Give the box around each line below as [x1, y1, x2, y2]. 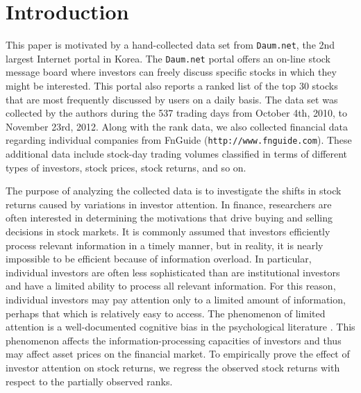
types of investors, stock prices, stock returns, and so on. [6, 160, 246, 174]
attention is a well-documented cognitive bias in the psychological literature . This [6, 319, 355, 334]
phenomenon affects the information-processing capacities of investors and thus [6, 333, 342, 347]
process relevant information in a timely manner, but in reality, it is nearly [6, 237, 324, 252]
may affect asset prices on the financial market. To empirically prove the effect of [6, 346, 350, 361]
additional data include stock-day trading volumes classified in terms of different [6, 147, 348, 161]
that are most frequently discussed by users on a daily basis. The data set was [6, 92, 338, 106]
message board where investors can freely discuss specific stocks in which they [6, 65, 337, 79]
